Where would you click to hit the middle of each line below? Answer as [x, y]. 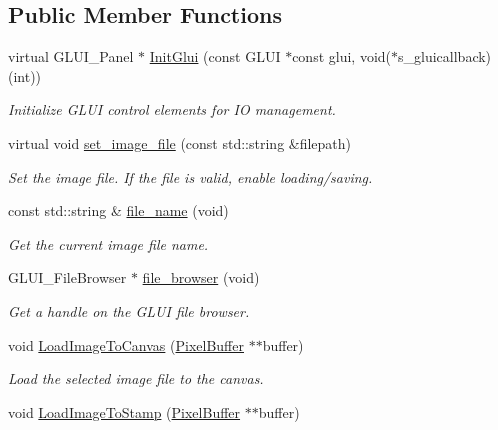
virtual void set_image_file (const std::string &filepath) [180, 142]
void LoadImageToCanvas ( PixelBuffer [126, 344]
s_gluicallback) [445, 56]
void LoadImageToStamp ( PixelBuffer [124, 411]
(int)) [25, 75]
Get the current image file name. [108, 243]
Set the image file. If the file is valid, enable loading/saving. [190, 176]
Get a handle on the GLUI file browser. [129, 310]
